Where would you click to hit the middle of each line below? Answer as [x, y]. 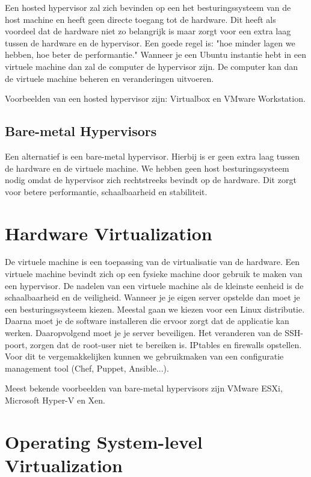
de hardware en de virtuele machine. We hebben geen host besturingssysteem [147, 168]
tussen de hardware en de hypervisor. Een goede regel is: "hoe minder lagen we [150, 42]
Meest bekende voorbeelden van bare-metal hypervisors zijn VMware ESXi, [144, 388]
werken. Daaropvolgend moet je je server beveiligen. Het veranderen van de [143, 333]
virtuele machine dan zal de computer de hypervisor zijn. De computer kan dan [151, 66]
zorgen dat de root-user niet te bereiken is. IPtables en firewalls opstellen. [166, 344]
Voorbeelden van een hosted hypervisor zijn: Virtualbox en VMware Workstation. [155, 98]
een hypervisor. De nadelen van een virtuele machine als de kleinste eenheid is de [154, 285]
